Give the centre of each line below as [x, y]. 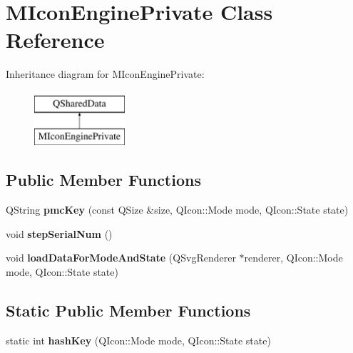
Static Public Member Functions [128, 310]
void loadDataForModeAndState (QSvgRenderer [121, 258]
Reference [55, 40]
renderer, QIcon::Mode [293, 258]
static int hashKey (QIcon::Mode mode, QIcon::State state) [138, 340]
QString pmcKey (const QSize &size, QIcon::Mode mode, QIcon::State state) [177, 210]
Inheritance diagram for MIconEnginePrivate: [105, 74]
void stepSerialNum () [59, 233]
